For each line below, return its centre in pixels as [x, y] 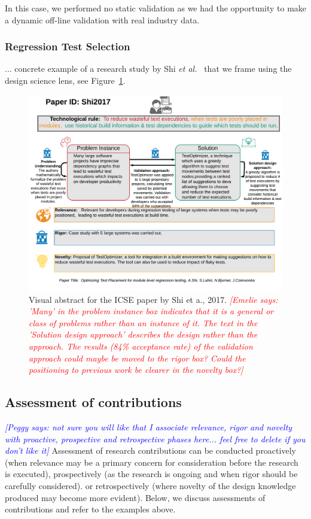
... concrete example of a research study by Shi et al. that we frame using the [148, 69]
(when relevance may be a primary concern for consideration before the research [152, 462]
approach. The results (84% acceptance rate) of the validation [141, 346]
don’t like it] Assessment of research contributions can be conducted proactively [150, 450]
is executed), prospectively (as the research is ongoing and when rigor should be [151, 474]
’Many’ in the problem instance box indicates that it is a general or [151, 311]
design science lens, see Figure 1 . [65, 80]
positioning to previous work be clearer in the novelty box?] [136, 370]
